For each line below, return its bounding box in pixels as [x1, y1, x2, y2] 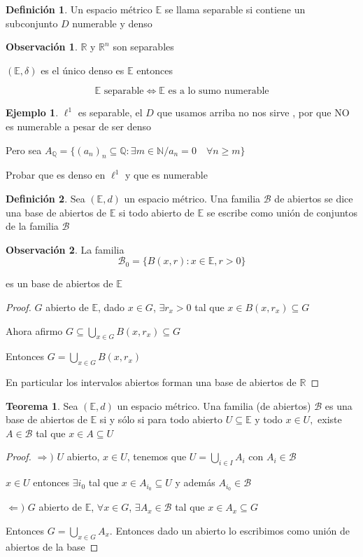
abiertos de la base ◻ [6, 539, 99, 553]
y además [175, 475, 215, 490]
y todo [255, 412, 283, 427]
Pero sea [6, 142, 42, 157]
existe [318, 412, 342, 427]
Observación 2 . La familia [6, 242, 124, 256]
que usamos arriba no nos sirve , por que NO [157, 105, 350, 120]
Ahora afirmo [6, 323, 63, 338]
